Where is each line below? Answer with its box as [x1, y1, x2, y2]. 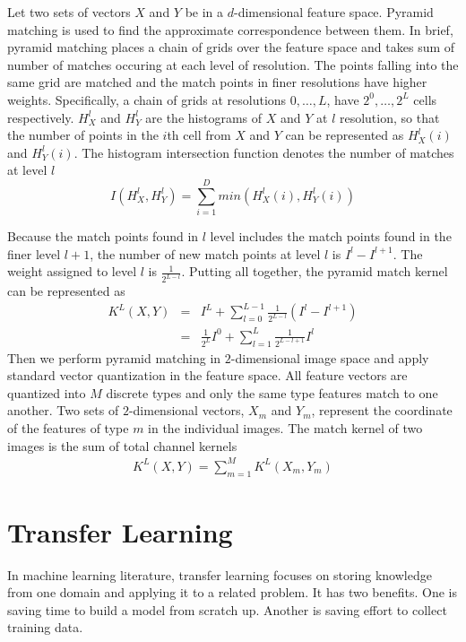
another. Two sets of [7, 401, 119, 420]
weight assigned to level [7, 262, 137, 281]
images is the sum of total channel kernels [7, 436, 237, 455]
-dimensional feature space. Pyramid [234, 3, 434, 21]
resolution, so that [339, 108, 440, 126]
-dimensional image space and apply [230, 348, 429, 367]
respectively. [7, 108, 74, 126]
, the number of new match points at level [90, 244, 321, 263]
